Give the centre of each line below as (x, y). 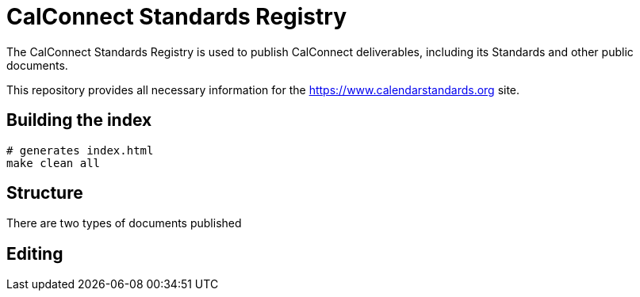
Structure (45, 193)
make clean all (54, 163)
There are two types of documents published (124, 223)
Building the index (79, 120)
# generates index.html (80, 150)
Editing (35, 253)
